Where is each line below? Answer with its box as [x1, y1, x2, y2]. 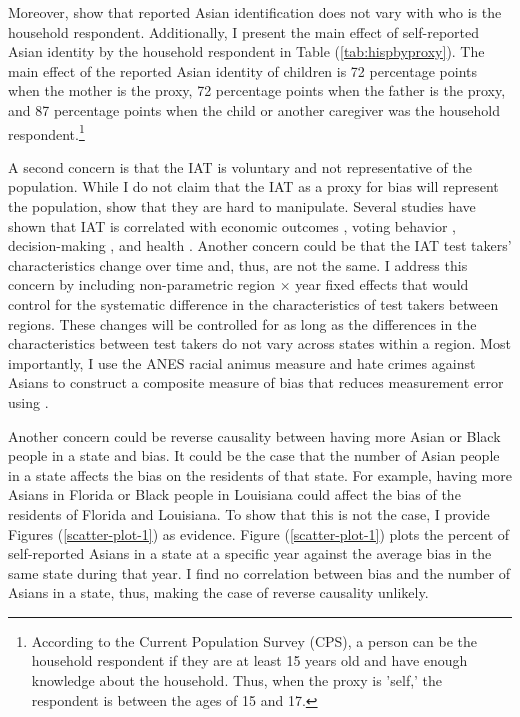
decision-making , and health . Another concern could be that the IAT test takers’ [8, 235, 512, 256]
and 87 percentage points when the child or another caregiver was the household [8, 99, 500, 120]
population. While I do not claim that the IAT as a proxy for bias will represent [8, 176, 499, 197]
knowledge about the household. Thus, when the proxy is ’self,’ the [31, 670, 443, 691]
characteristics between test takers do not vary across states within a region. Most [8, 333, 511, 354]
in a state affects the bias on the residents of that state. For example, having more [8, 464, 512, 485]
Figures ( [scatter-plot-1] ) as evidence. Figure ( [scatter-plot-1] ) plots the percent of [8, 523, 510, 544]
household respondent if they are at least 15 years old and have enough [31, 650, 468, 671]
